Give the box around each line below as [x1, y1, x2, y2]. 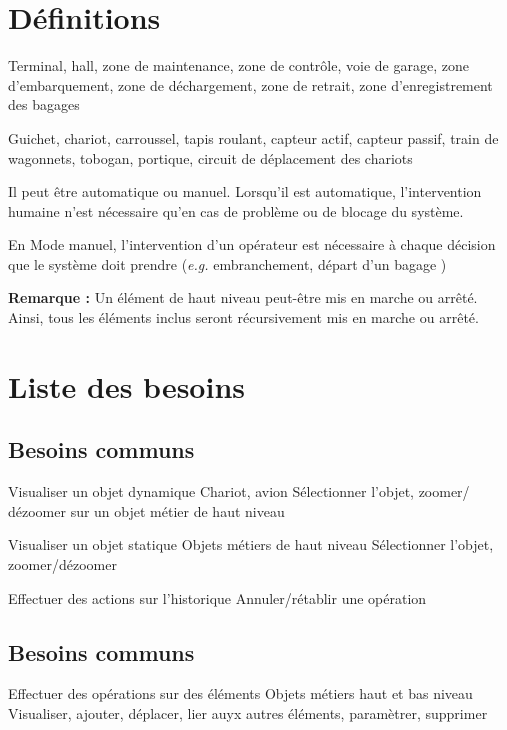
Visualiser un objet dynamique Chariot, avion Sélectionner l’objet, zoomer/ [8, 481, 470, 502]
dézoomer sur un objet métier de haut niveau [8, 500, 285, 521]
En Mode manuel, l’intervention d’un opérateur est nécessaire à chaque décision [8, 234, 496, 255]
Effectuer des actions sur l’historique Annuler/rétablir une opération [8, 587, 427, 608]
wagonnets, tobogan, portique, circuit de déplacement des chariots [8, 147, 413, 168]
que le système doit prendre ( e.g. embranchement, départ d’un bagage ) [8, 253, 447, 274]
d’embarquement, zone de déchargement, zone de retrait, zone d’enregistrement [8, 74, 493, 95]
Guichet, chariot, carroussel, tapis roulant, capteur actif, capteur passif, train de [8, 127, 499, 148]
